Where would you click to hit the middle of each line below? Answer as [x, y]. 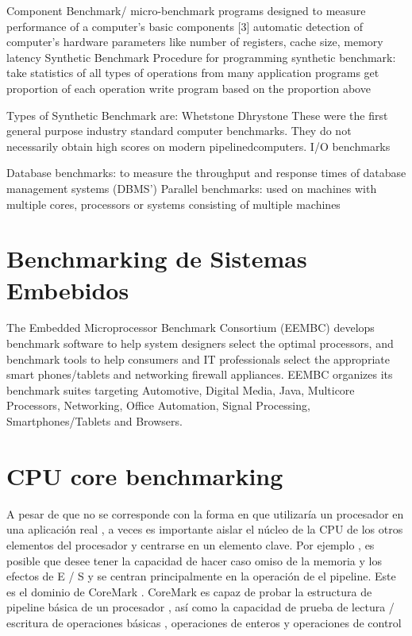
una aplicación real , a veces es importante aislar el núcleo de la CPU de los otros [205, 529]
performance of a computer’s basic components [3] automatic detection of [185, 26]
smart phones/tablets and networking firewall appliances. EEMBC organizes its [200, 374]
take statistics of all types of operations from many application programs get [193, 73]
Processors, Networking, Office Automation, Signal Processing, [158, 405]
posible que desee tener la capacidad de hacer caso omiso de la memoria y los [194, 560]
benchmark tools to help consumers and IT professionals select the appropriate [198, 358]
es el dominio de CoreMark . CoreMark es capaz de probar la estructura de [189, 591]
